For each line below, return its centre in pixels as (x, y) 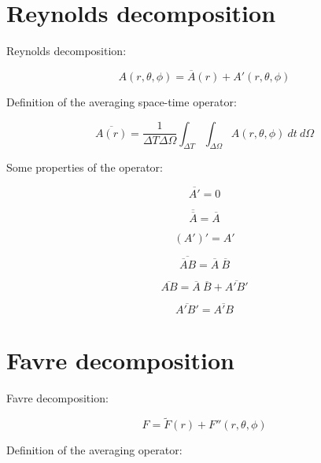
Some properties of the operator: (85, 167)
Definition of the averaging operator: (94, 450)
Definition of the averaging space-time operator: (122, 101)
